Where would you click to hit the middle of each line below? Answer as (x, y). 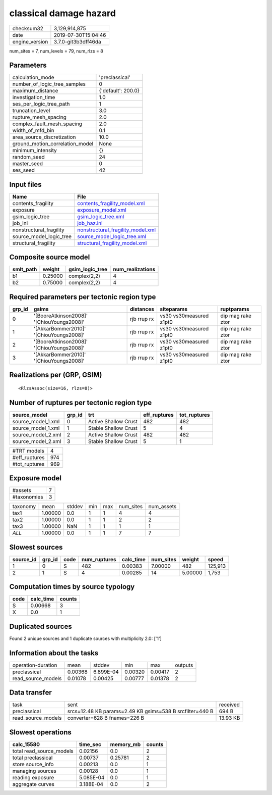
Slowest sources (36, 547)
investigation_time (34, 97)
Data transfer (31, 693)
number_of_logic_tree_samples (49, 84)
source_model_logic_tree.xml (112, 236)
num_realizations (134, 269)
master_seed (27, 164)
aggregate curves (33, 784)
